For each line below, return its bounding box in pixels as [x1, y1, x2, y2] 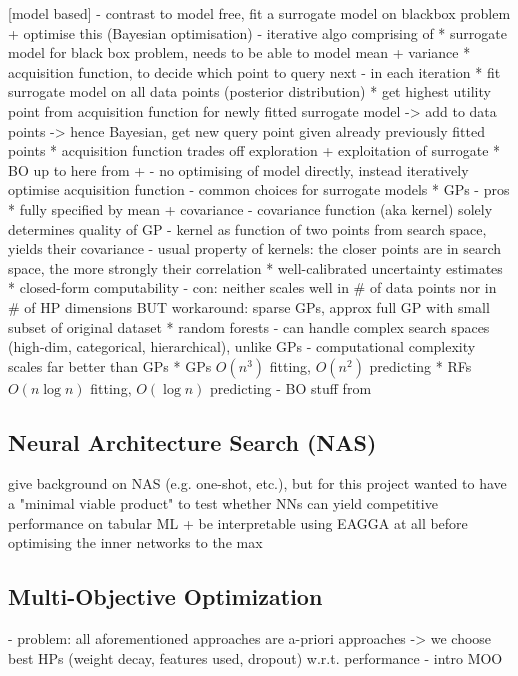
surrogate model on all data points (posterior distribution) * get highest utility [8, 81, 491, 102]
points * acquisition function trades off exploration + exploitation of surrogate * [8, 140, 501, 161]
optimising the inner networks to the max [8, 532, 263, 553]
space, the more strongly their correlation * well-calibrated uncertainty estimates [8, 257, 503, 278]
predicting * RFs [369, 355, 472, 376]
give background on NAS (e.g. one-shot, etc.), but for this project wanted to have [8, 473, 507, 494]
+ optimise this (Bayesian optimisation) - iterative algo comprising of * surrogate [8, 22, 507, 43]
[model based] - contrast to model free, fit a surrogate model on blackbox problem [8, 3, 511, 23]
